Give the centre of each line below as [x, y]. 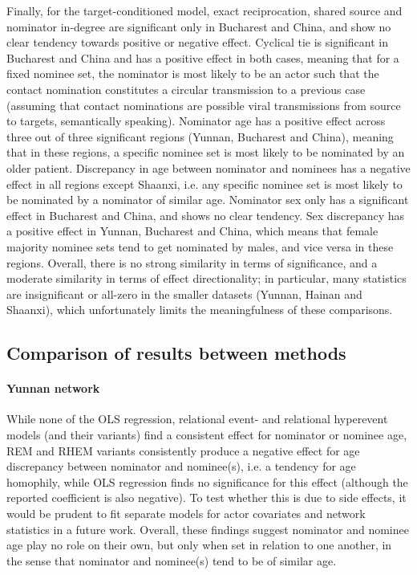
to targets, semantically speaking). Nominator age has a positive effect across [196, 121]
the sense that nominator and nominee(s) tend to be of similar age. [172, 560]
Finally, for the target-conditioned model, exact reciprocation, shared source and [204, 10]
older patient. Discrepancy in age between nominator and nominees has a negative [208, 167]
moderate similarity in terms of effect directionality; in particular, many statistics [206, 278]
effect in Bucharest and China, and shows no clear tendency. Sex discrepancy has [206, 215]
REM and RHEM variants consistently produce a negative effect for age [183, 450]
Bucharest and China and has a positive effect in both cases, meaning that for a [203, 57]
